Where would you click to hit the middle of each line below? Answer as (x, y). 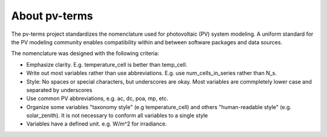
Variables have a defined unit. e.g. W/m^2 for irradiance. (97, 124)
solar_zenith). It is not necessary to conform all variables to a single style (117, 116)
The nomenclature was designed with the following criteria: (85, 53)
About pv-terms (52, 16)
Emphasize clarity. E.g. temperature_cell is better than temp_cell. (107, 64)
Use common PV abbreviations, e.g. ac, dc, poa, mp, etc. (97, 99)
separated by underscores (59, 90)
